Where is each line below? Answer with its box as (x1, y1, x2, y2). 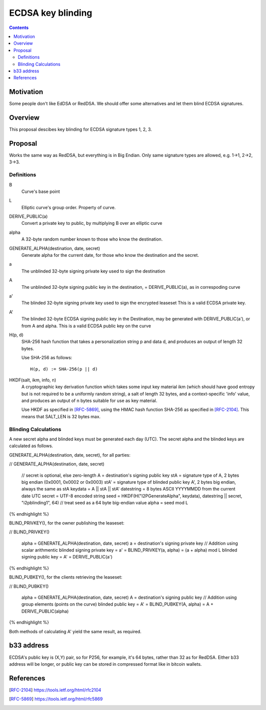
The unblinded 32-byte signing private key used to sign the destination (21, 268, 166, 274)
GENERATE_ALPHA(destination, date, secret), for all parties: (9, 452, 131, 458)
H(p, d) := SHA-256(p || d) (30, 366, 98, 371)
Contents (9, 25, 29, 31)
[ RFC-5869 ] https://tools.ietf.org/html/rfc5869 (9, 696, 103, 702)
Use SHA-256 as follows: (21, 355, 72, 361)
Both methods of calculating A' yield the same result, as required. (9, 628, 142, 634)
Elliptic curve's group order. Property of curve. (21, 204, 116, 210)
